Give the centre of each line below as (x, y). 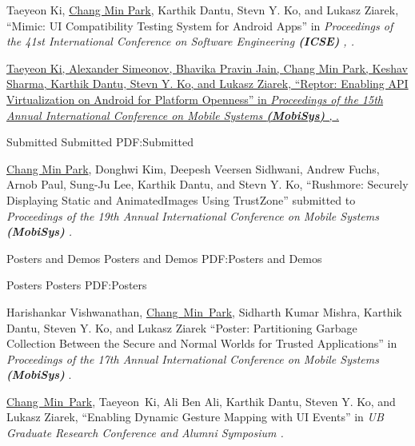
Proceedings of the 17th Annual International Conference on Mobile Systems (193, 358)
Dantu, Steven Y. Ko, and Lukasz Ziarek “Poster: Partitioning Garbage (182, 327)
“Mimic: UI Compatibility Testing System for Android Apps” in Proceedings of (200, 25)
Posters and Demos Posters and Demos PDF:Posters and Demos (164, 258)
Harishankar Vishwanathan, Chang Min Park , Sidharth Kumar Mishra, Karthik (204, 311)
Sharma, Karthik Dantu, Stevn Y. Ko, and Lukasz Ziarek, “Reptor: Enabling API (207, 84)
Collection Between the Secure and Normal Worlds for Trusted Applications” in (202, 343)
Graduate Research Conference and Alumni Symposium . (145, 433)
